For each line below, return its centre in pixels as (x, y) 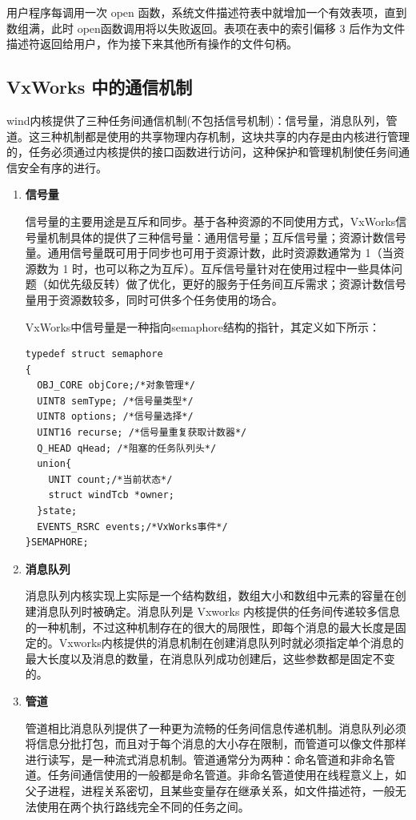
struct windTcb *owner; (111, 495)
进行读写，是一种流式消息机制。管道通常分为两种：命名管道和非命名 (204, 759)
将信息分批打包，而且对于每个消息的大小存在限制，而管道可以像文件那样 (216, 744)
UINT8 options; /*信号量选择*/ (115, 417)
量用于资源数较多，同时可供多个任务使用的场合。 (154, 299)
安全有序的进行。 (62, 167)
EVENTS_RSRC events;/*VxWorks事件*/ (132, 527)
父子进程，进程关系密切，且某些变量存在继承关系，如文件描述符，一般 (210, 790)
